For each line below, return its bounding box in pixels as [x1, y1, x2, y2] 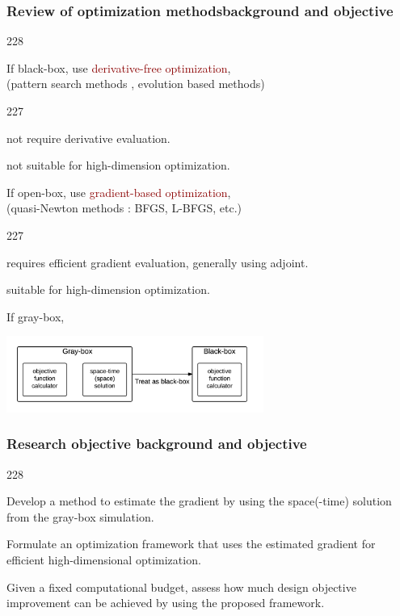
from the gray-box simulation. [6, 508, 154, 525]
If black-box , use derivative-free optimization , [6, 59, 231, 76]
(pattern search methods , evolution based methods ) [6, 75, 265, 92]
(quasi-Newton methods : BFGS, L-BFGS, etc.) [6, 199, 242, 216]
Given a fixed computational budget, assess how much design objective [6, 578, 356, 595]
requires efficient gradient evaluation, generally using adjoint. [6, 254, 309, 270]
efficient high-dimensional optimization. [6, 551, 201, 568]
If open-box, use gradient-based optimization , [6, 183, 231, 200]
